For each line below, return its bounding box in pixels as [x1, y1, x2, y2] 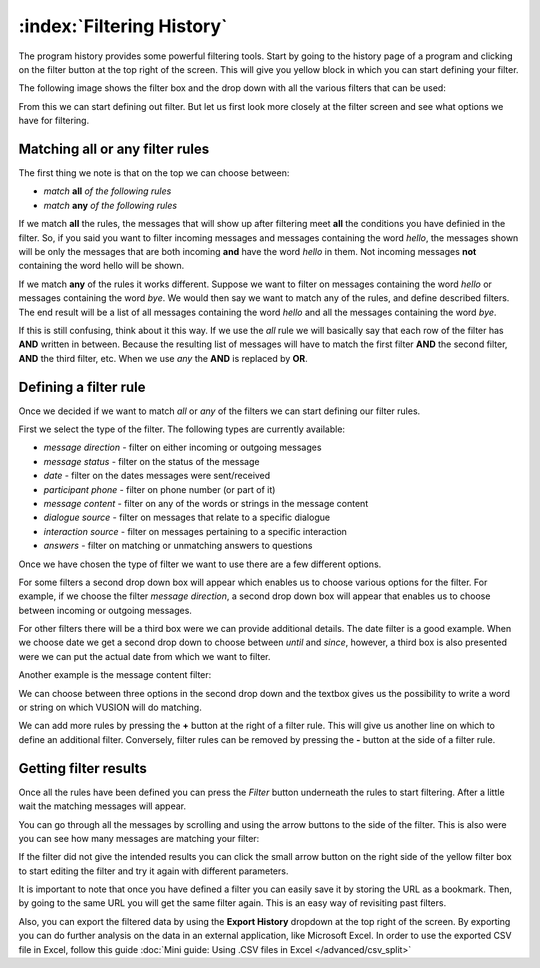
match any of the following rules [43, 199, 178, 211]
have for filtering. [18, 115, 90, 127]
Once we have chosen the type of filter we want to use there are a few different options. [18, 558, 382, 570]
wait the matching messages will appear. [18, 800, 187, 812]
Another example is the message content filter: [18, 669, 212, 681]
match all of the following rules [43, 185, 172, 197]
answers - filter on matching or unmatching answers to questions [43, 540, 313, 552]
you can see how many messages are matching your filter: [18, 832, 260, 844]
